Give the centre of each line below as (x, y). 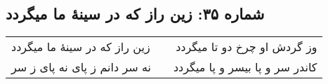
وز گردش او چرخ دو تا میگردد (247, 47)
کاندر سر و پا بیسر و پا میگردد (245, 67)
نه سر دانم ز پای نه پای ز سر (81, 67)
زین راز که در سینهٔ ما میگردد (81, 47)
